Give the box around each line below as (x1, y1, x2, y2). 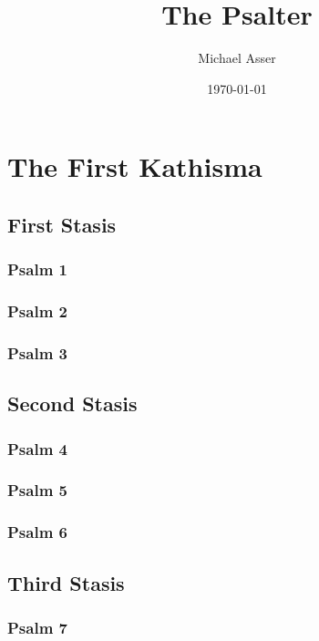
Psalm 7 (7, 615, 67, 638)
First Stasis (7, 210, 117, 238)
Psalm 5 (7, 479, 67, 501)
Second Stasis (7, 389, 138, 418)
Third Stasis (7, 568, 125, 596)
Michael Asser (198, 48, 276, 67)
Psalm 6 (7, 521, 67, 543)
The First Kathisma (7, 148, 262, 185)
